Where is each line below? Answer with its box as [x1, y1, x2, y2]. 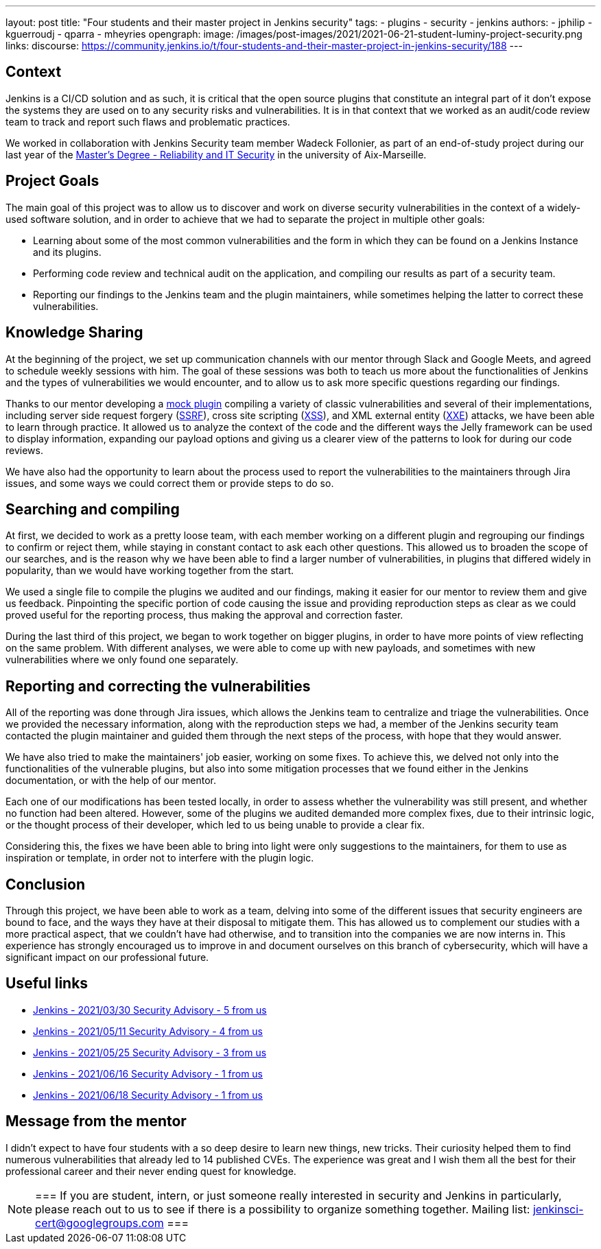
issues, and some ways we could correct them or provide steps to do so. [5, 477, 334, 489]
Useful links [5, 975, 89, 992]
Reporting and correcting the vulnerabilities [5, 677, 311, 695]
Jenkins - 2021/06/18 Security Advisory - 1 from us [33, 1089, 263, 1101]
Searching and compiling [5, 500, 180, 518]
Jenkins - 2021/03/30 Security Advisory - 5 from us [33, 1003, 267, 1016]
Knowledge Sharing [5, 324, 143, 342]
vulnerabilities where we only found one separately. [5, 654, 239, 666]
